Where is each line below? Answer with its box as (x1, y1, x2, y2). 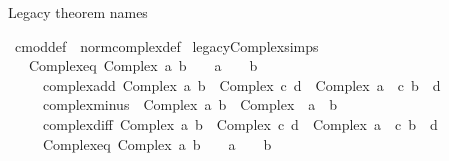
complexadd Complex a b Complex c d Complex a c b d (42, 74, 441, 95)
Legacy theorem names (8, 2, 148, 22)
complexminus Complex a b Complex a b (42, 94, 338, 115)
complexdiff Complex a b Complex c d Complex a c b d (42, 113, 438, 134)
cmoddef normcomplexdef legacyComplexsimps (14, 35, 319, 56)
